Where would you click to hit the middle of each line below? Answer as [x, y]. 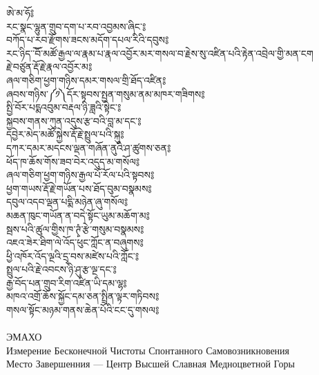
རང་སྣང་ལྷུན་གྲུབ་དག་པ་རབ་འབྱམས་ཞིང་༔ [76, 26]
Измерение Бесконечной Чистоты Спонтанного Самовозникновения [148, 350]
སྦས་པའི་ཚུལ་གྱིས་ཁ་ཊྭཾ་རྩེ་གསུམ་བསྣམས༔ [75, 229]
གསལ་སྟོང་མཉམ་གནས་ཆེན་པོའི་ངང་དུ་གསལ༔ [83, 310]
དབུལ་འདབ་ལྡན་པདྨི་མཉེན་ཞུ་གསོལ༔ [67, 202]
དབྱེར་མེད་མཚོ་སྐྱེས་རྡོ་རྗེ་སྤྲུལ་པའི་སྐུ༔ [65, 134]
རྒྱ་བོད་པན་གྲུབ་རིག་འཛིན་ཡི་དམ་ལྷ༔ [67, 282]
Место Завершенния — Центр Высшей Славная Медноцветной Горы [151, 364]
